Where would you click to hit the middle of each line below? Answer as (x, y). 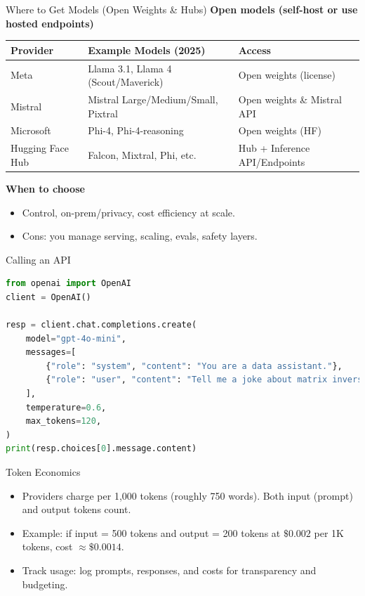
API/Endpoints (272, 161)
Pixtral (103, 113)
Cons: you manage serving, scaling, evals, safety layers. (140, 236)
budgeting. (45, 584)
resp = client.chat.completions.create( (101, 325)
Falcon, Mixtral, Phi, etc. (142, 155)
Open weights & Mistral (290, 99)
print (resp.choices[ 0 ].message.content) (101, 449)
